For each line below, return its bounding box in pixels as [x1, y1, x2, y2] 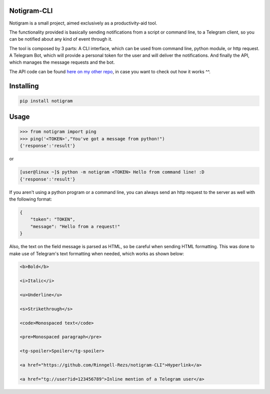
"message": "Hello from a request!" [30, 224, 120, 229]
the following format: [9, 196, 52, 202]
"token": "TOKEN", [30, 217, 75, 223]
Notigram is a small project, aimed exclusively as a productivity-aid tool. [9, 20, 157, 26]
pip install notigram [19, 98, 73, 104]
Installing [9, 82, 39, 90]
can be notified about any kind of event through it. [9, 36, 112, 42]
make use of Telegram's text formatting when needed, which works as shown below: [9, 251, 184, 257]
